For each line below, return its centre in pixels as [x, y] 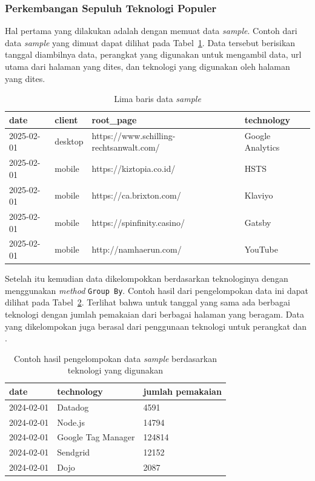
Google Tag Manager [96, 437]
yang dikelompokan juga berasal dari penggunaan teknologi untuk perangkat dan [156, 326]
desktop [69, 141]
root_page [114, 119]
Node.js [71, 422]
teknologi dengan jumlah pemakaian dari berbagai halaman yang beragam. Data [154, 314]
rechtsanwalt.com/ [126, 147]
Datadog [73, 407]
